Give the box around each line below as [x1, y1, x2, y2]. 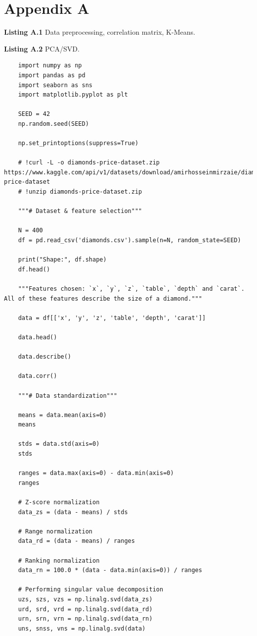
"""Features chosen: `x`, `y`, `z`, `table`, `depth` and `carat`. [18, 285, 245, 292]
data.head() [18, 333, 57, 341]
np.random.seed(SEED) [18, 120, 89, 127]
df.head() [18, 265, 50, 273]
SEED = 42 [18, 110, 50, 118]
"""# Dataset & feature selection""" [18, 208, 142, 215]
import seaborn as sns [18, 81, 92, 89]
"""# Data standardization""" [18, 392, 118, 399]
